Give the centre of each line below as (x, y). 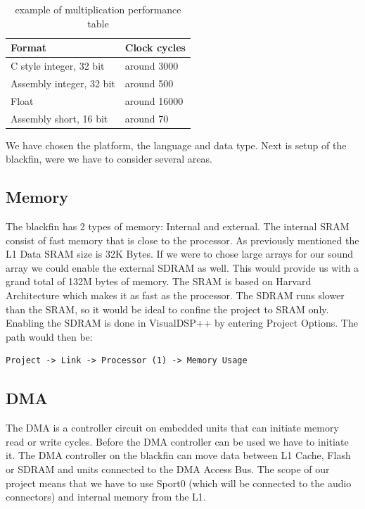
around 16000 (154, 100)
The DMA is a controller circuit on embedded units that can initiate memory (172, 428)
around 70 (147, 118)
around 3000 (152, 66)
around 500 (149, 83)
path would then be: (49, 336)
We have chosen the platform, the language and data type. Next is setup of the (176, 145)
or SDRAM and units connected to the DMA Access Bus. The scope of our (168, 469)
